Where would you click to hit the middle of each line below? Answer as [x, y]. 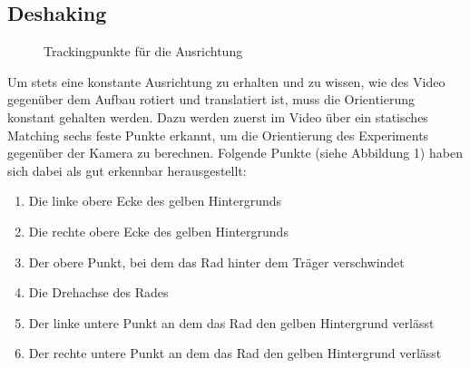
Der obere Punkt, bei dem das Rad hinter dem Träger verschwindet [216, 261]
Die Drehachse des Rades [98, 292]
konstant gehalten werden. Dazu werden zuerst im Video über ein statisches [218, 116]
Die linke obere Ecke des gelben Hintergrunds [155, 201]
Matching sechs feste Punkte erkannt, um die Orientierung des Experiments [218, 135]
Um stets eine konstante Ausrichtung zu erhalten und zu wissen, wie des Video [226, 81]
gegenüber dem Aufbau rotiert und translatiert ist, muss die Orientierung [211, 99]
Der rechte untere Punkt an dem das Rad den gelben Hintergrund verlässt [235, 353]
